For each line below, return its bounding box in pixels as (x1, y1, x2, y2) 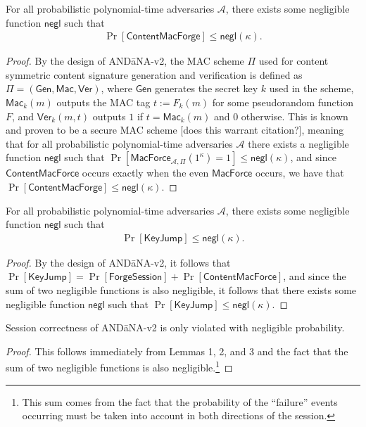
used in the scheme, (269, 81, 354, 96)
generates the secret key (155, 81, 258, 96)
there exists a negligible (248, 136, 349, 151)
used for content (258, 53, 329, 68)
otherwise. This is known (241, 108, 348, 123)
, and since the (283, 269, 346, 283)
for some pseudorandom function (212, 95, 353, 109)
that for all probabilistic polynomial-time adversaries (6, 136, 233, 151)
